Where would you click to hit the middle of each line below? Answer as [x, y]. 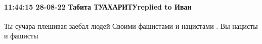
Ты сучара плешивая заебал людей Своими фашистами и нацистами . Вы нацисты [131, 26]
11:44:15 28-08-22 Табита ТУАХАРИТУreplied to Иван [98, 6]
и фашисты [21, 36]
